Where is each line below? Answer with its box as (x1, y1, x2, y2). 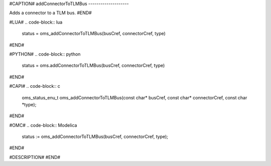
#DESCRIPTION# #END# (9, 154, 60, 160)
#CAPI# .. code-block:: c (9, 83, 60, 89)
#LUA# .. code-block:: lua (9, 19, 63, 25)
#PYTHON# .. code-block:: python (9, 51, 81, 57)
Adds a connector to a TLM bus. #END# (9, 10, 92, 16)
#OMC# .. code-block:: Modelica (9, 122, 77, 128)
